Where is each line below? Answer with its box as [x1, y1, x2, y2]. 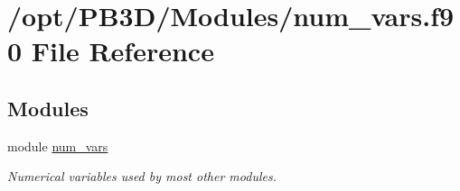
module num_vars [7, 136, 108, 155]
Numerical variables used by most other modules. [7, 167, 277, 186]
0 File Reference [7, 32, 214, 69]
